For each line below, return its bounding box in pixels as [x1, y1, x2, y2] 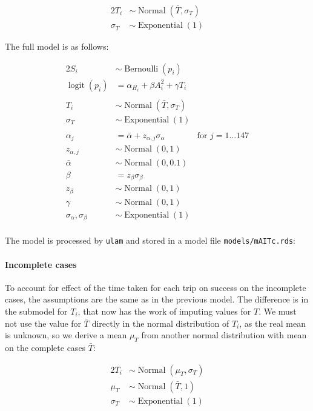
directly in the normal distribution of [91, 316, 229, 329]
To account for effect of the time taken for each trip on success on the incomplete [5, 281, 306, 293]
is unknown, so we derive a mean [5, 329, 127, 341]
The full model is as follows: [5, 40, 109, 53]
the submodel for [5, 305, 68, 317]
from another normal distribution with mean [141, 329, 307, 341]
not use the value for [5, 316, 82, 329]
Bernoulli [124, 64, 159, 73]
